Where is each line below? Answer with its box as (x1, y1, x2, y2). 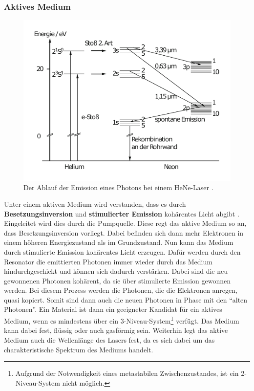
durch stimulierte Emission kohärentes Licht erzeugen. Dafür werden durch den (4, 246, 241, 257)
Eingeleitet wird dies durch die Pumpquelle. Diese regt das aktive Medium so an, (4, 218, 247, 228)
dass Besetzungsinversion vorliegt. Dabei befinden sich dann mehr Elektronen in (4, 227, 244, 238)
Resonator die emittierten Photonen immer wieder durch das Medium (4, 256, 212, 266)
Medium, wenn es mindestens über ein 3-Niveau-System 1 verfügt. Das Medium (4, 314, 239, 326)
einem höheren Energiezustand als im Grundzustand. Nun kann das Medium (4, 237, 233, 247)
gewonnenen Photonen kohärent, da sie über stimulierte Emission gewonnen (4, 275, 231, 285)
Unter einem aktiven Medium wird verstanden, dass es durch (4, 198, 186, 209)
